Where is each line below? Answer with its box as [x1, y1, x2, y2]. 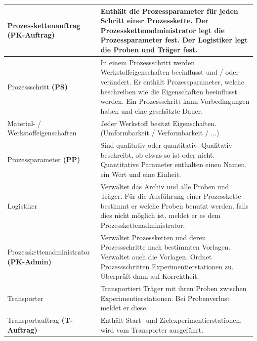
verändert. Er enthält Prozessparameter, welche [100, 76, 244, 86]
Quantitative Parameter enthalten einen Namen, [100, 159, 247, 170]
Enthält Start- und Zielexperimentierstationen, [100, 315, 242, 325]
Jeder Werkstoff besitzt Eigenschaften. [100, 118, 216, 128]
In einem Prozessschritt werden [100, 57, 195, 67]
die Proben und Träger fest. [100, 44, 198, 54]
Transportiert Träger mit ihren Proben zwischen [100, 283, 247, 294]
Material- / [7, 118, 42, 128]
